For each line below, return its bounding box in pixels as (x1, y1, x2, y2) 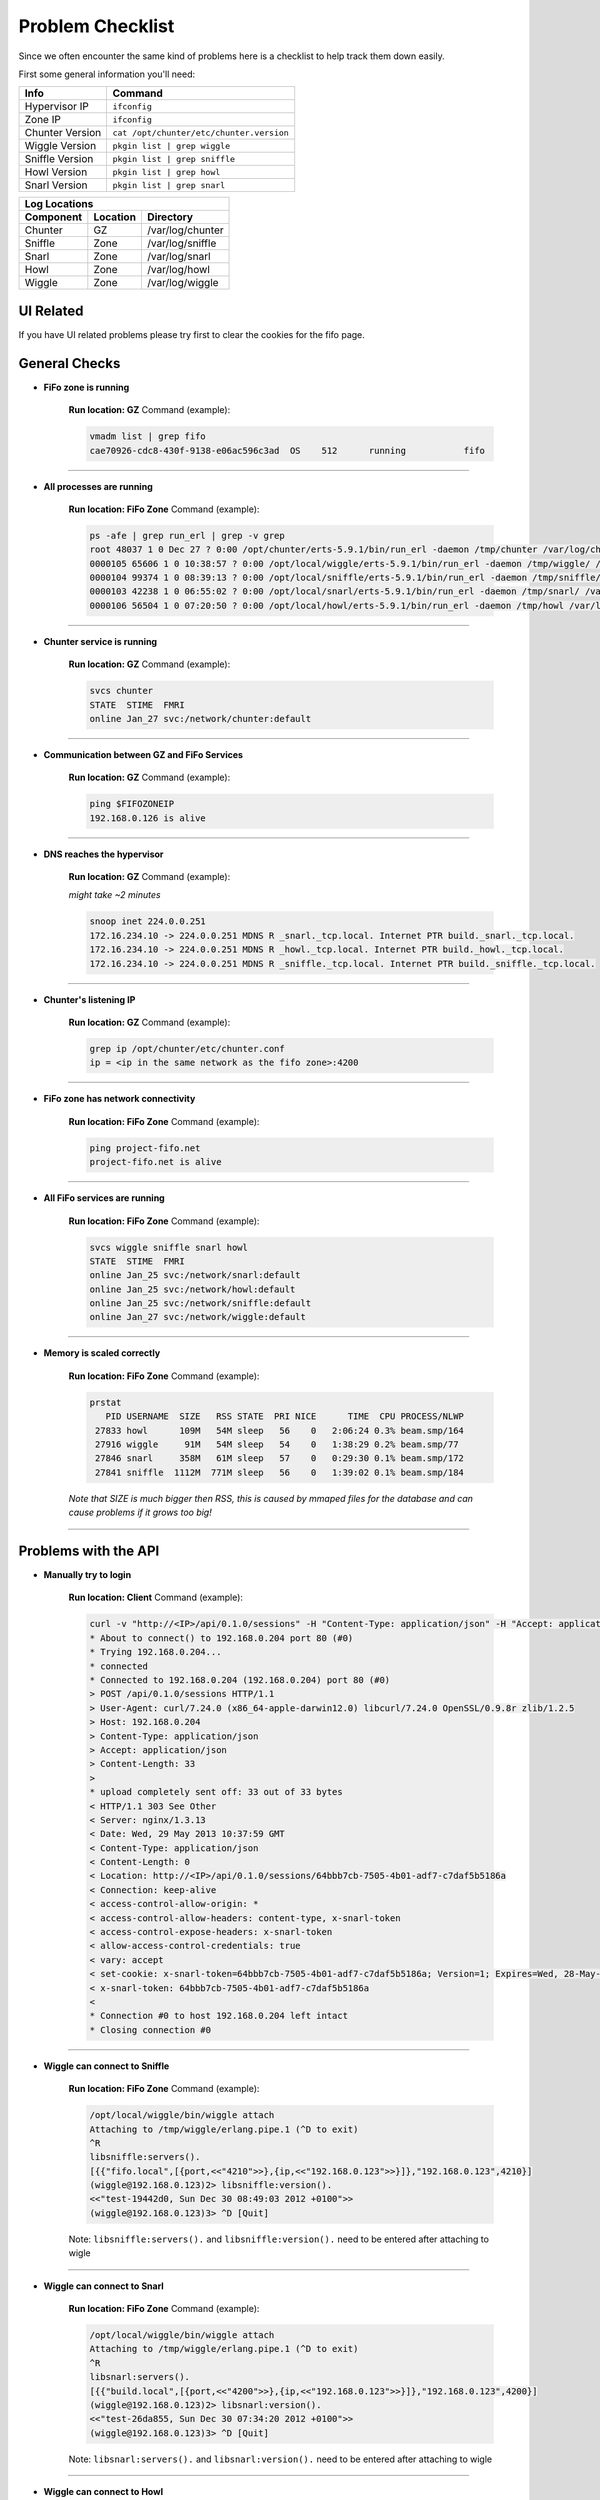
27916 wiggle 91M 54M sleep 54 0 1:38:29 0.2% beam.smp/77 (95, 1438, 459, 1450)
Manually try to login (43, 1569, 132, 1581)
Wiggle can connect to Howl (43, 2486, 164, 2498)
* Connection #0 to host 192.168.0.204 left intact (89, 2010, 349, 2022)
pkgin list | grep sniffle (112, 153, 235, 164)
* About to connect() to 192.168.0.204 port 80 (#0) (89, 1632, 354, 1644)
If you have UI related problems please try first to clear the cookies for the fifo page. (18, 328, 365, 340)
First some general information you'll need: (18, 68, 196, 80)
